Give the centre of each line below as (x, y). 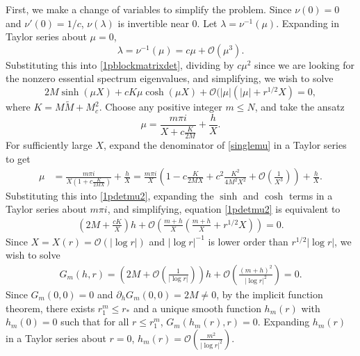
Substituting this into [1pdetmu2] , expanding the (110, 195)
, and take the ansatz (300, 107)
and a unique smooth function (197, 308)
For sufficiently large (49, 145)
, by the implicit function (270, 294)
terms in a (311, 195)
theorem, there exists (50, 308)
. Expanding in (308, 23)
